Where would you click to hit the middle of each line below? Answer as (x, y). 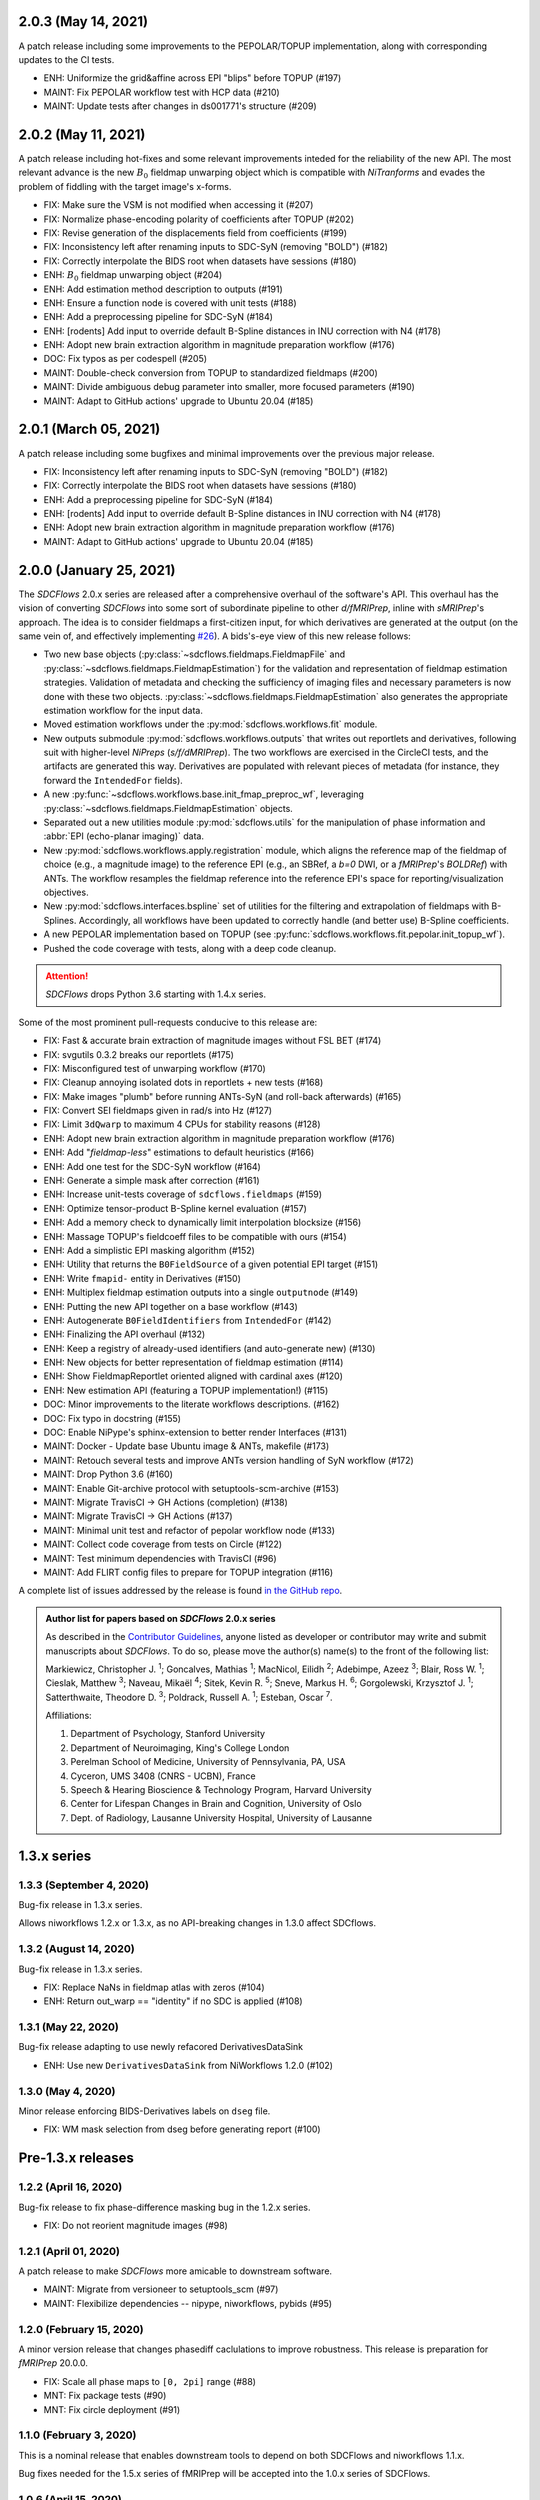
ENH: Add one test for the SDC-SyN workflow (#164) (152, 1166)
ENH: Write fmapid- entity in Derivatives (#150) (142, 1278)
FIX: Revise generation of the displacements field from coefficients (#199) (195, 232)
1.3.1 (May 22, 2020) (68, 2027)
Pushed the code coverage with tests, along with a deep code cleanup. (190, 948)
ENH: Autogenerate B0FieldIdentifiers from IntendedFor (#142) (187, 1320)
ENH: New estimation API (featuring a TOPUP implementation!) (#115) (186, 1390)
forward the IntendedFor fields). (113, 780)
